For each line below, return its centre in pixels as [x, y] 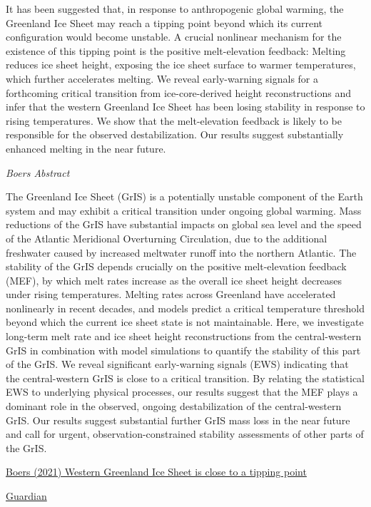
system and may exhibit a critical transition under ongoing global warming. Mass [184, 210]
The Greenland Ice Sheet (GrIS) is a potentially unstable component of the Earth [184, 196]
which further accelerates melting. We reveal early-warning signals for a [162, 78]
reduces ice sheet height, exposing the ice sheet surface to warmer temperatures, [181, 65]
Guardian [26, 496]
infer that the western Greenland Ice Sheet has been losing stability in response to [185, 107]
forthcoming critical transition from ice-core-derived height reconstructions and [178, 92]
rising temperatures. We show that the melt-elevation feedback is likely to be [174, 120]
